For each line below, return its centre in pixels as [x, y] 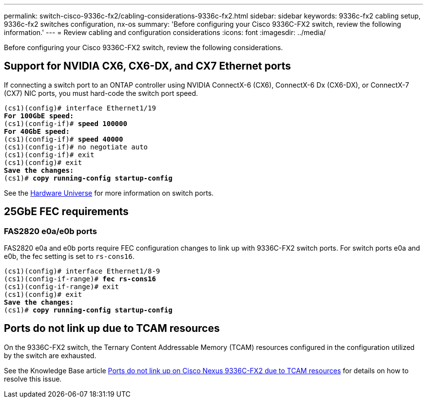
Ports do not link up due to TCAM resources [112, 329]
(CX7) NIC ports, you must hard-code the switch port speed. [101, 93]
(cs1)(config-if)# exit [49, 155]
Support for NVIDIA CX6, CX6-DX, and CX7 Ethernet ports [147, 66]
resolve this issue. [33, 379]
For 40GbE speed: [37, 131]
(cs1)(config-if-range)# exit [62, 287]
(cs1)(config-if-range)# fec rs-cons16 [80, 279]
